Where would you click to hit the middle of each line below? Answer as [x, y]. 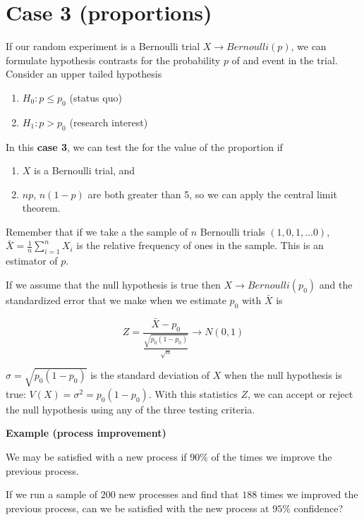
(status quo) [96, 97]
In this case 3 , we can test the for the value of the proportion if [144, 146]
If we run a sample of [51, 494]
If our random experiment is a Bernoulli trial [103, 46]
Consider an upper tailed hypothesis [84, 74]
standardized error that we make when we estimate [116, 300]
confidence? [318, 508]
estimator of [32, 261]
